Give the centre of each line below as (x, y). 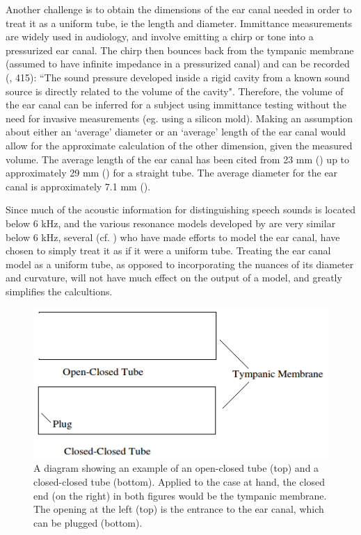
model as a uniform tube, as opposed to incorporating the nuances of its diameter (180, 264)
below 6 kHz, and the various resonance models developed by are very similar (171, 223)
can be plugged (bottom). (88, 522)
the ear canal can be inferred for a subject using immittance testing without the (176, 105)
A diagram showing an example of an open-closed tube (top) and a (176, 468)
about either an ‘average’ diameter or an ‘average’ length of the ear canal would (176, 132)
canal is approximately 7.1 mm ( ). (78, 186)
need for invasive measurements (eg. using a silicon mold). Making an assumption (179, 118)
